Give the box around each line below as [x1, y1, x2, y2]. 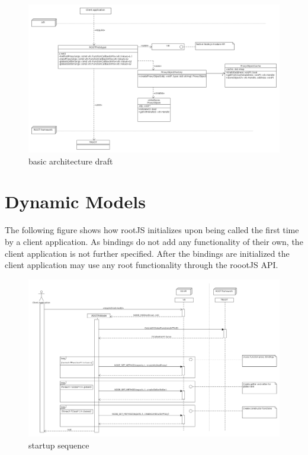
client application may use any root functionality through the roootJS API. [5, 259, 278, 271]
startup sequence [28, 438, 89, 451]
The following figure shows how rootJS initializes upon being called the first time [5, 224, 299, 236]
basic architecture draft [28, 154, 113, 167]
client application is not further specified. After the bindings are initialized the [5, 247, 290, 259]
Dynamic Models [5, 189, 146, 214]
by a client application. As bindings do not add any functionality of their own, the [5, 235, 303, 247]
